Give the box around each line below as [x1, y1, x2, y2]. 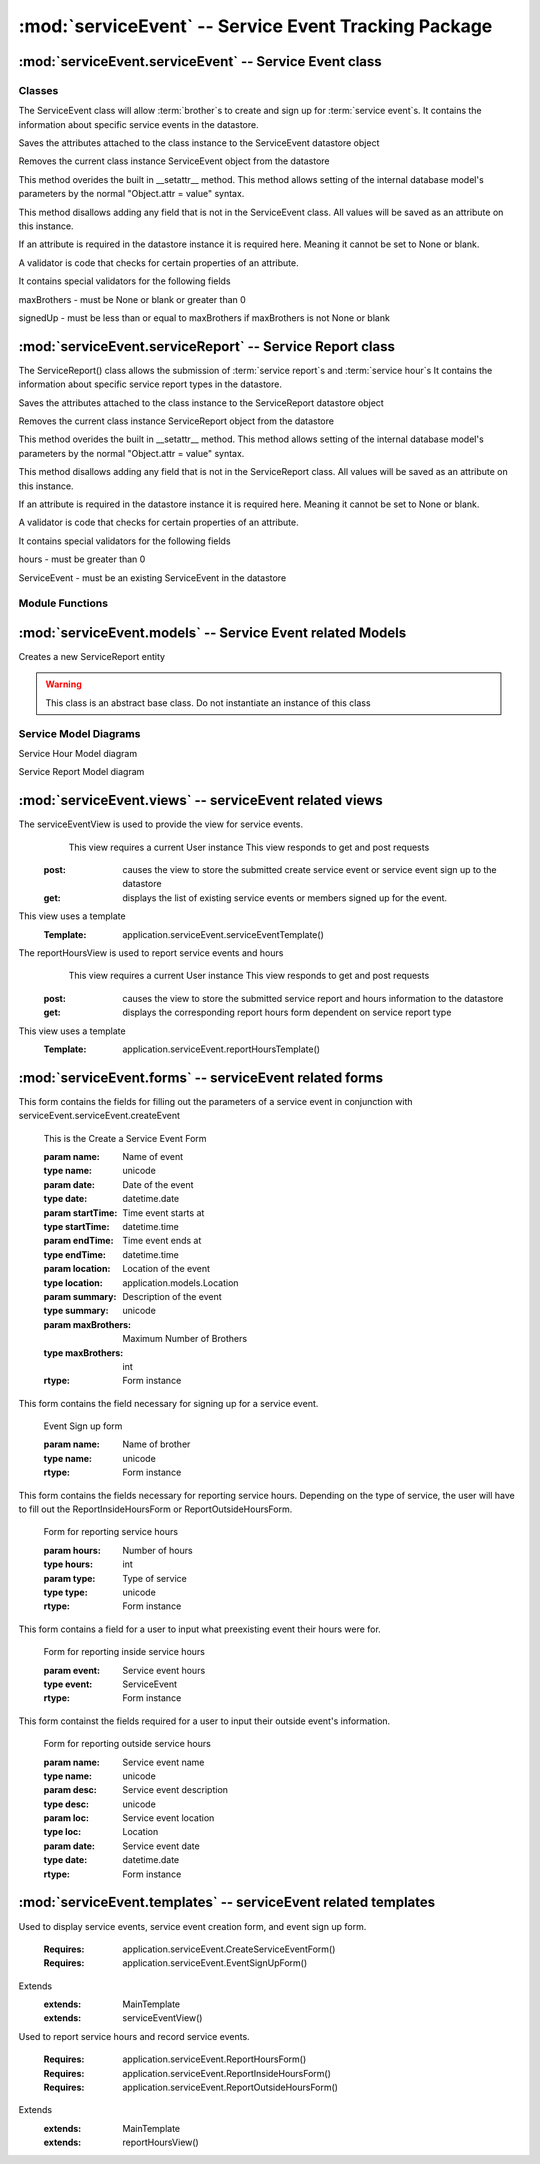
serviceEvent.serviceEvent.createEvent [18, 1110, 180, 1122]
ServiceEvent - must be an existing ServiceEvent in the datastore [18, 571, 287, 584]
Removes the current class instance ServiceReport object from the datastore [18, 415, 335, 427]
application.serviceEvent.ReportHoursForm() [122, 2053, 307, 2065]
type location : [43, 1276, 104, 1289]
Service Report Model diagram [18, 766, 145, 778]
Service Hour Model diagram [18, 747, 138, 759]
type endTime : [43, 1248, 107, 1260]
